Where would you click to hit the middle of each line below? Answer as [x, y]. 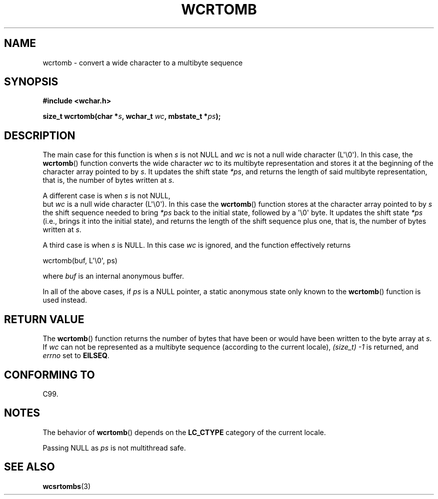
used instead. [65, 300]
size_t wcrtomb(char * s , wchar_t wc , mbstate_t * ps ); [132, 116]
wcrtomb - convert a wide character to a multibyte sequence [143, 62]
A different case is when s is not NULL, [106, 196]
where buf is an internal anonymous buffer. [113, 276]
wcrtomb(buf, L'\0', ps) [80, 261]
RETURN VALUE [44, 319]
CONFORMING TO [49, 375]
